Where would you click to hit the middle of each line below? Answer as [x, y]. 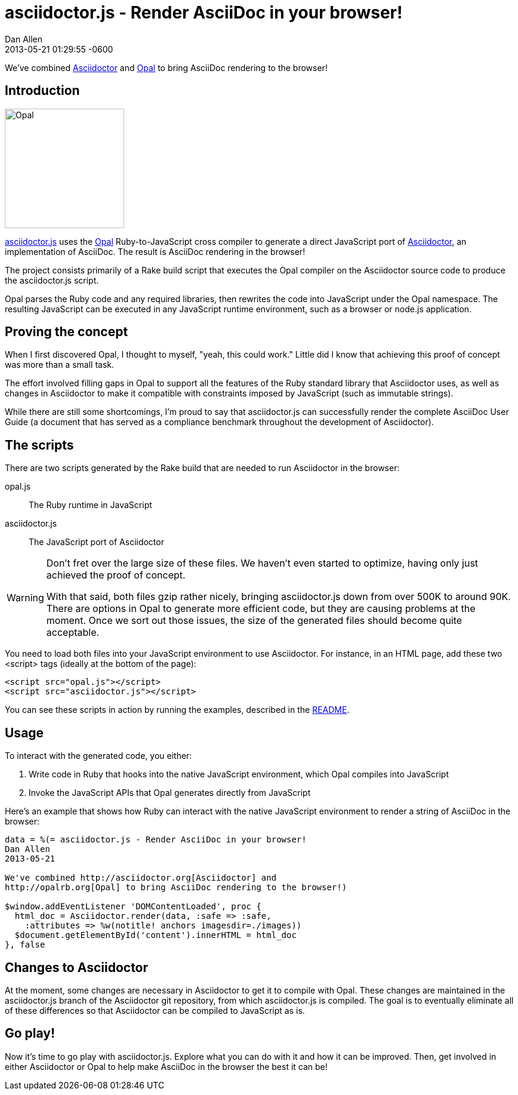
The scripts [39, 445]
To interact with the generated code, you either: [98, 756]
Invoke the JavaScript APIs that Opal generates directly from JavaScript [170, 793]
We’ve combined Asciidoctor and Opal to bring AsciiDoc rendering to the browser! [166, 67]
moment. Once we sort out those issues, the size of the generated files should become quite [254, 621]
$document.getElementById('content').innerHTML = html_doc [155, 935]
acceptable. [73, 633]
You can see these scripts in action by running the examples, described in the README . [177, 710]
